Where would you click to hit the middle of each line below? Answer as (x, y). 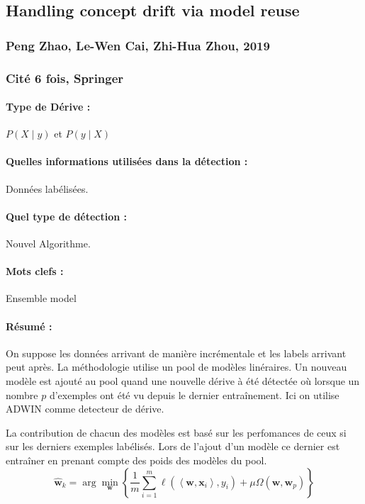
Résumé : (29, 326)
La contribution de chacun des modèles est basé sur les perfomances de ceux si (176, 432)
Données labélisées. (47, 188)
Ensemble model (41, 298)
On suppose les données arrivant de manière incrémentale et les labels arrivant (176, 353)
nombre (22, 394)
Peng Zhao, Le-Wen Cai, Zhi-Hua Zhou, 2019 (138, 45)
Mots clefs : (35, 271)
